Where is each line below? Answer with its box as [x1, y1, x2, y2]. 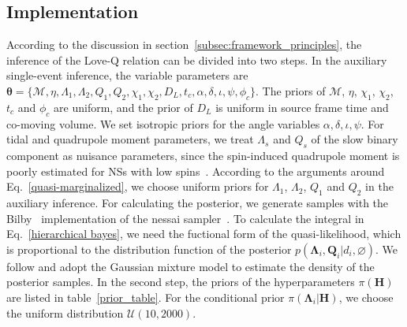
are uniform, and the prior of [54, 98, 193, 115]
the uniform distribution [6, 304, 124, 321]
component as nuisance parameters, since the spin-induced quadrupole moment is [6, 147, 400, 163]
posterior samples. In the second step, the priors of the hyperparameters [6, 273, 355, 290]
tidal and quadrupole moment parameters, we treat [6, 131, 254, 147]
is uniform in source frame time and [215, 98, 389, 115]
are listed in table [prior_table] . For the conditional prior [6, 288, 285, 305]
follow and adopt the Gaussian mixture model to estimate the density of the [6, 258, 375, 274]
